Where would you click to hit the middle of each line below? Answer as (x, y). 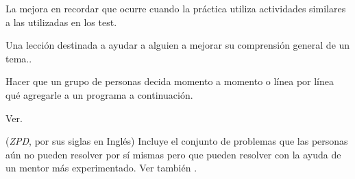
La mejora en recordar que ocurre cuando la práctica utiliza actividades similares (176, 8)
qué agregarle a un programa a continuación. (99, 94)
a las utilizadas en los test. (61, 22)
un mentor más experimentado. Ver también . (101, 168)
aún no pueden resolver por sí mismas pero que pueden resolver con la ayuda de (173, 154)
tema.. (19, 58)
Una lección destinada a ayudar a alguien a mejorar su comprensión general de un (178, 45)
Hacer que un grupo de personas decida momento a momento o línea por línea (170, 81)
